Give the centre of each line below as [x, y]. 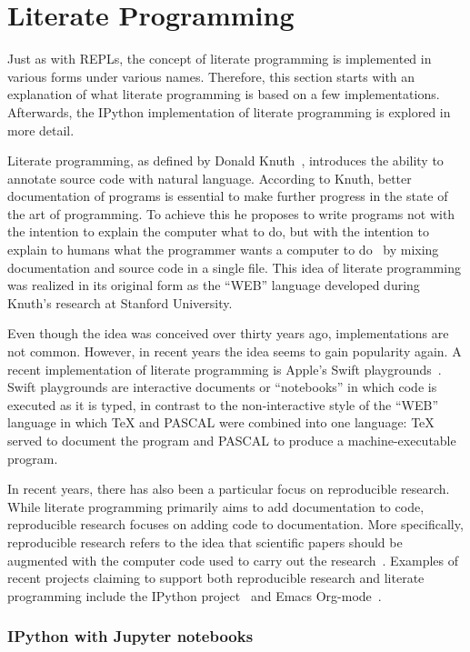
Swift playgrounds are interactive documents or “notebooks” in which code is [222, 387]
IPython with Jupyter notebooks [130, 636]
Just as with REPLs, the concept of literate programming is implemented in [220, 59]
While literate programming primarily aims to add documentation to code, [216, 506]
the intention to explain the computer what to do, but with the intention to [219, 231]
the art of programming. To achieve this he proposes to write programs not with [231, 213]
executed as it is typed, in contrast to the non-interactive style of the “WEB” [223, 404]
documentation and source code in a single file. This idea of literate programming [234, 267]
